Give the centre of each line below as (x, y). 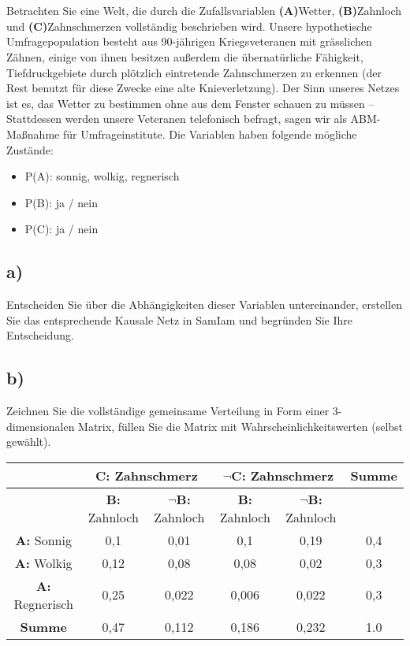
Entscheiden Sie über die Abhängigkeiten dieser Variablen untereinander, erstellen (204, 304)
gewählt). (29, 442)
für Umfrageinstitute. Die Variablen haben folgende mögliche (210, 134)
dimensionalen (41, 426)
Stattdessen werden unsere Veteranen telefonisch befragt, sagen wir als (177, 119)
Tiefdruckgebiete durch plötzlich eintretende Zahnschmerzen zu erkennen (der (194, 72)
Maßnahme (33, 134)
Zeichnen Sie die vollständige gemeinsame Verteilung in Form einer (168, 411)
